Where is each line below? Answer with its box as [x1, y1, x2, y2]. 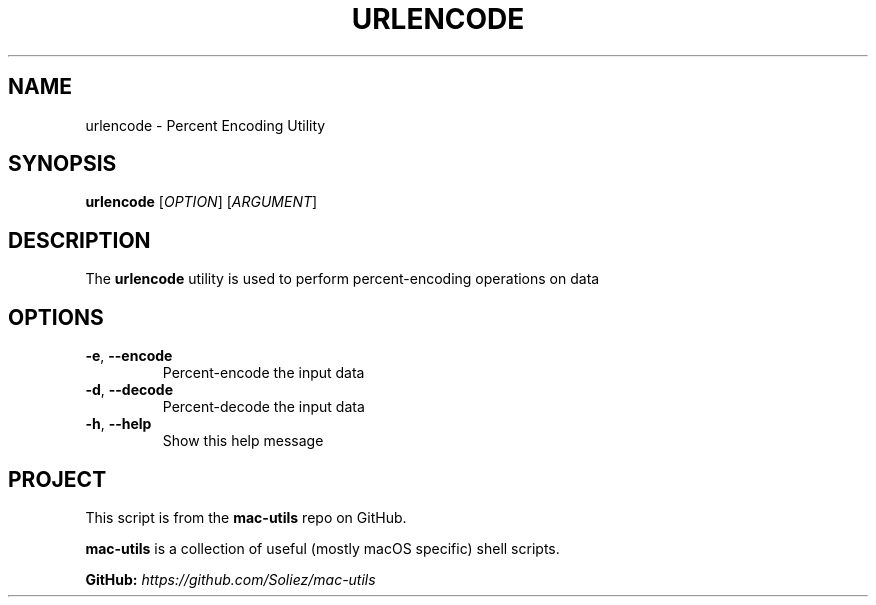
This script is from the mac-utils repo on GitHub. [85, 508, 407, 526]
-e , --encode [85, 347, 173, 365]
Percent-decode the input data [162, 398, 365, 416]
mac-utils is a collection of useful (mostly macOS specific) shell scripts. [85, 539, 560, 557]
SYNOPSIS [8, 151, 117, 177]
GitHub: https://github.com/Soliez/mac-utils [85, 570, 376, 588]
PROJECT [8, 466, 107, 492]
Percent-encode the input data [162, 364, 365, 382]
